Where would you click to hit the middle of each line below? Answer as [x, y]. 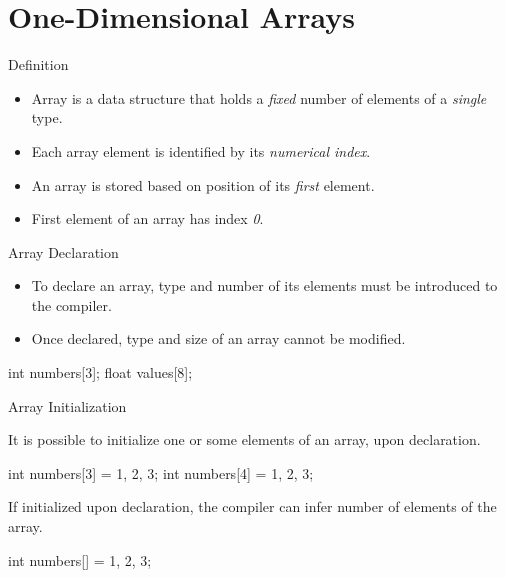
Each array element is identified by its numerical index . [201, 150]
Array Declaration [63, 251]
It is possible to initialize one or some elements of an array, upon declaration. [244, 439]
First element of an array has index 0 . [147, 218]
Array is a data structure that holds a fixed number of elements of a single [259, 97]
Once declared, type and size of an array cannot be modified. [218, 338]
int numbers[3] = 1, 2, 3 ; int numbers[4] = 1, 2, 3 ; [161, 472]
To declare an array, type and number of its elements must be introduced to [264, 285]
